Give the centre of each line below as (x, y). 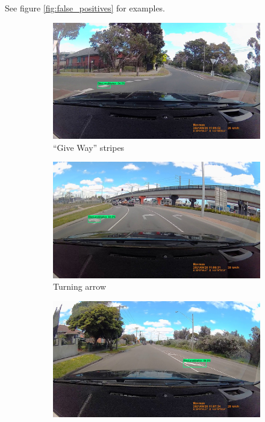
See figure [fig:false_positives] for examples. (85, 8)
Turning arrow (80, 286)
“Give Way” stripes (89, 147)
